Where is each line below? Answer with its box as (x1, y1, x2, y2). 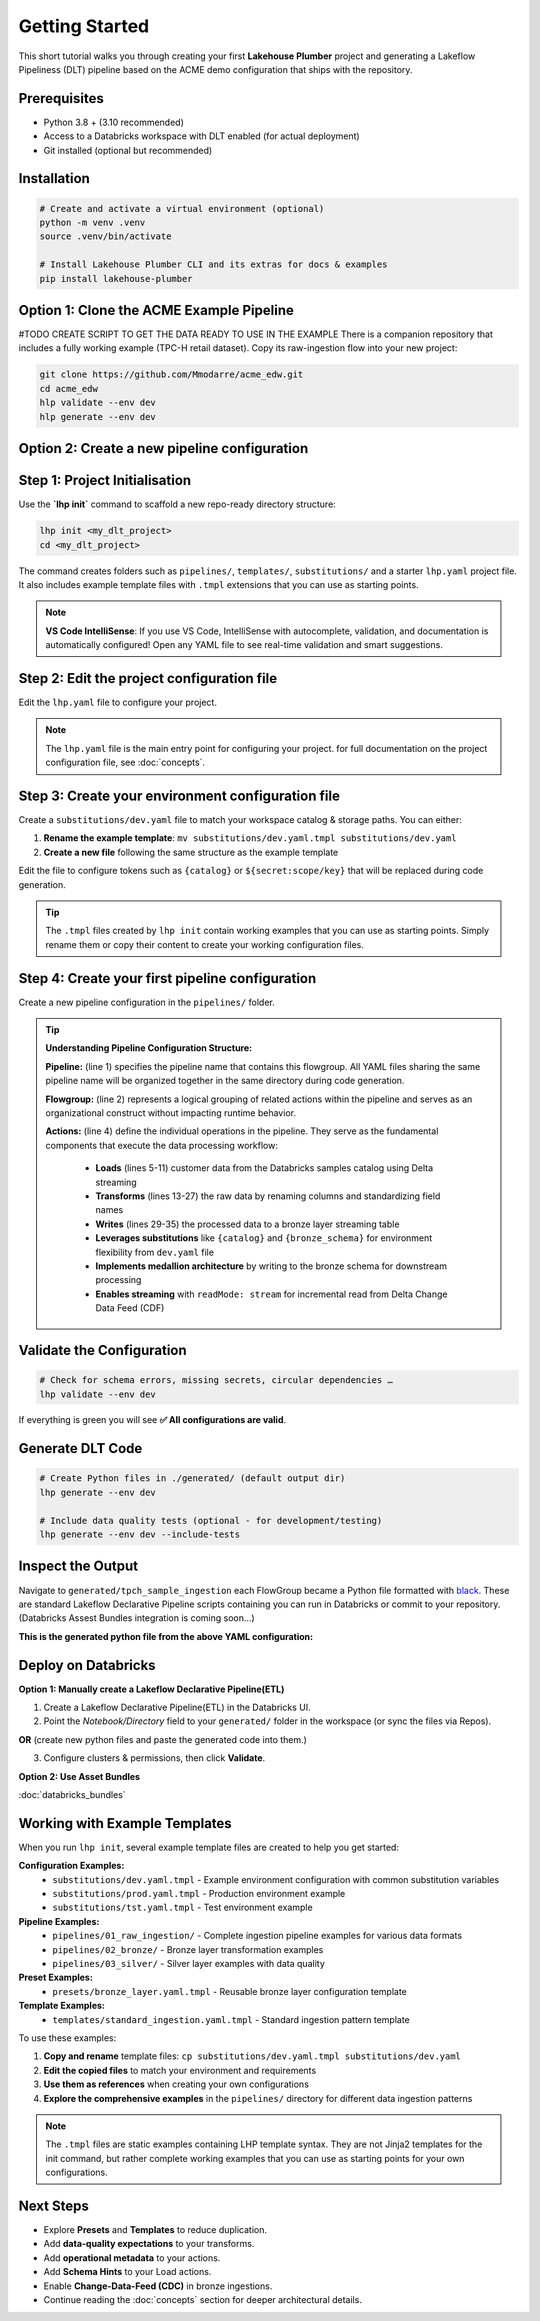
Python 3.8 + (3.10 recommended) (43, 116, 185, 128)
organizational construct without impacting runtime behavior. (45, 1107, 297, 1119)
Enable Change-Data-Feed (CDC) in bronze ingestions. (43, 2280, 273, 2292)
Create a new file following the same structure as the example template (43, 846, 339, 858)
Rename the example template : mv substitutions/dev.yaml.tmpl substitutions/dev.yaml (43, 832, 457, 844)
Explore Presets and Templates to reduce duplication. (43, 2223, 268, 2235)
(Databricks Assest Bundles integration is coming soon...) (18, 1612, 255, 1624)
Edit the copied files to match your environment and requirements (43, 2064, 317, 2076)
